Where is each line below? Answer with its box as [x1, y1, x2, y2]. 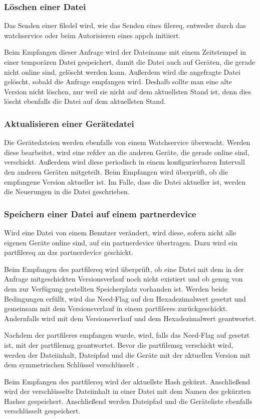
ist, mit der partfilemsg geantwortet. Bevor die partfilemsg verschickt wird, [4, 339, 233, 350]
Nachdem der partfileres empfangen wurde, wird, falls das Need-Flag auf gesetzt [4, 330, 250, 340]
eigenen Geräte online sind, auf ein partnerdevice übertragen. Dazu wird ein [4, 237, 237, 247]
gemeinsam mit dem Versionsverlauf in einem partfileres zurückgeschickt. [4, 303, 228, 314]
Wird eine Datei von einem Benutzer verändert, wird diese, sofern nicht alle [4, 227, 236, 237]
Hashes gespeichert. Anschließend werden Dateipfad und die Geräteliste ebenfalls [4, 395, 252, 406]
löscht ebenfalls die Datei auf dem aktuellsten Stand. [4, 96, 166, 106]
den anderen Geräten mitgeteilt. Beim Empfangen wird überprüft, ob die [4, 166, 228, 177]
